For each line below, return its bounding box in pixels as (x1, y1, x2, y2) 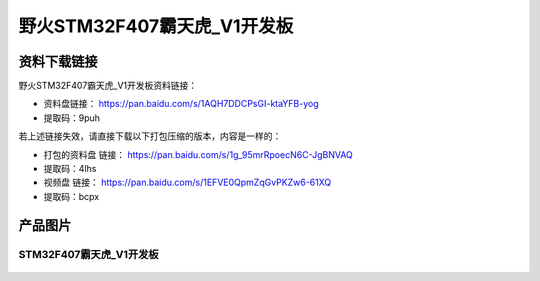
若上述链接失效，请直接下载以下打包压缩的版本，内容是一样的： (18, 130, 282, 142)
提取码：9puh (43, 111, 100, 124)
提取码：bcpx (43, 190, 100, 202)
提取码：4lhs (43, 163, 97, 175)
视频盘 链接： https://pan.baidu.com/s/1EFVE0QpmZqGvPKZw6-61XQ (43, 176, 332, 189)
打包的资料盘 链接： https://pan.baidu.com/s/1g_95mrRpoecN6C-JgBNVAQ (43, 148, 354, 160)
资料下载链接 (18, 53, 98, 70)
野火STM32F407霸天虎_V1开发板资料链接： (18, 80, 198, 92)
